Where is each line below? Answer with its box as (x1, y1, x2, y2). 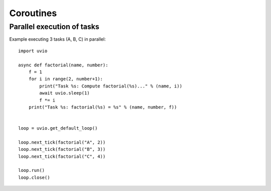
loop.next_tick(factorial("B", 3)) (18, 146, 106, 152)
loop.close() (18, 174, 50, 180)
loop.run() (18, 167, 45, 173)
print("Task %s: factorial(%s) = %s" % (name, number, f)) (28, 104, 177, 110)
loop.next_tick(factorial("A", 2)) (18, 139, 106, 145)
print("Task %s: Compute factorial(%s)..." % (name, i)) (39, 83, 183, 89)
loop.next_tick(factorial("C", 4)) (18, 153, 106, 159)
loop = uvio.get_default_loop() (18, 126, 98, 131)
